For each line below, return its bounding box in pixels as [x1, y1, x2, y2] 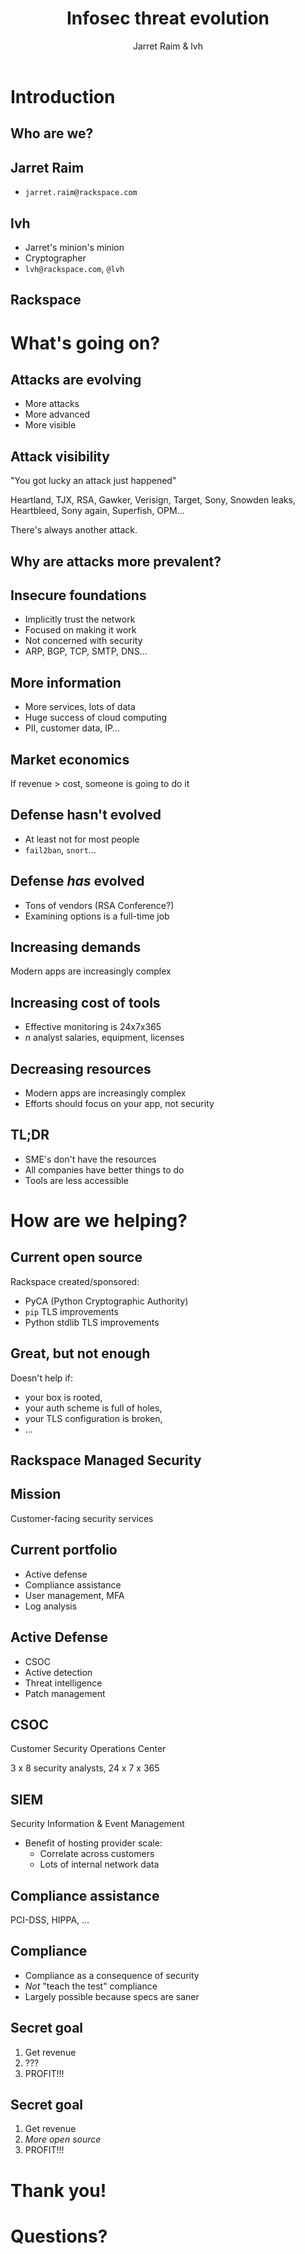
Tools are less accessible [24, 1174, 129, 1186]
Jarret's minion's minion [24, 241, 125, 253]
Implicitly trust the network [24, 613, 136, 626]
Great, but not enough [10, 1345, 151, 1362]
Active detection [24, 1666, 93, 1678]
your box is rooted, [24, 1391, 103, 1403]
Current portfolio [10, 1542, 118, 1559]
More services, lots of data [24, 701, 136, 713]
